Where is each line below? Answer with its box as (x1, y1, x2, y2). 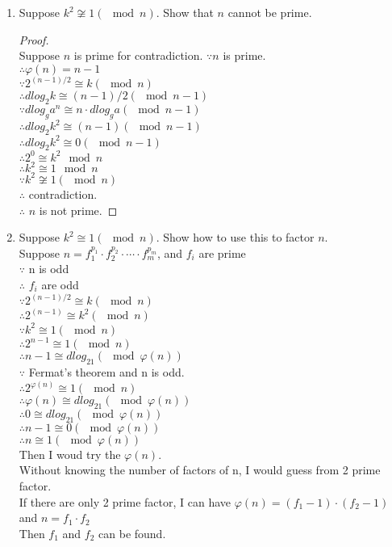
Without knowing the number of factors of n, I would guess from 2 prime (19, 461, 381, 478)
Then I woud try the (19, 445, 121, 462)
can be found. (98, 524, 166, 541)
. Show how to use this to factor (156, 229, 315, 246)
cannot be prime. (227, 4, 312, 20)
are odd (41, 276, 79, 292)
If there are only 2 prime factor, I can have (19, 493, 231, 510)
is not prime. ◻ (39, 201, 118, 218)
